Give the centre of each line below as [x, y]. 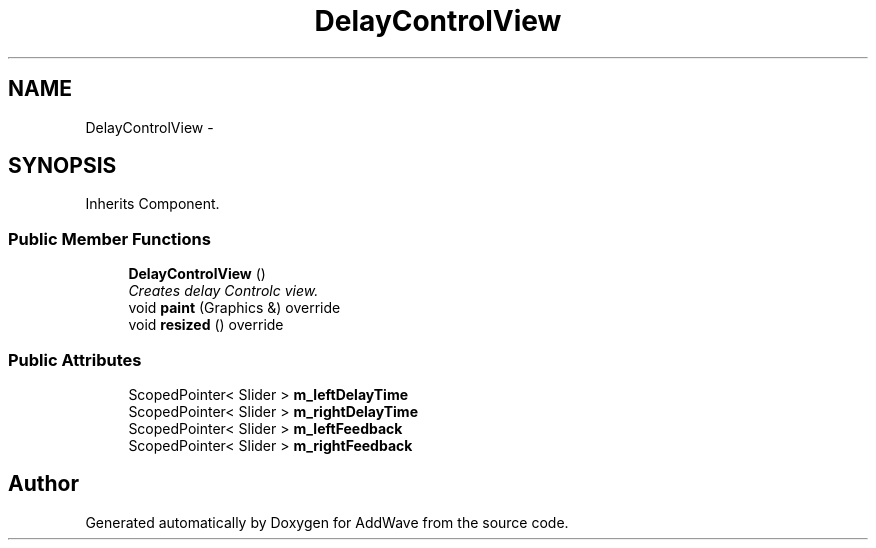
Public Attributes [75, 359]
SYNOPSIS [62, 166]
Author [43, 484]
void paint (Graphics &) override [234, 308]
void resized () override [206, 325]
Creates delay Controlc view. [223, 291]
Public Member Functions [109, 238]
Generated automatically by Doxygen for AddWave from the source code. [327, 522]
